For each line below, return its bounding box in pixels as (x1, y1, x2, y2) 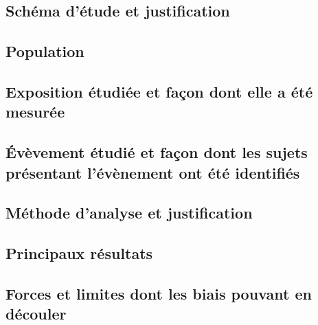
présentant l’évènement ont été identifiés (5, 161, 300, 183)
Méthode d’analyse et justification (5, 202, 253, 223)
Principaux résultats (5, 243, 153, 264)
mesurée (5, 101, 65, 122)
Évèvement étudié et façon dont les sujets (5, 142, 308, 163)
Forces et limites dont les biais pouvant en (5, 282, 312, 304)
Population (5, 41, 84, 62)
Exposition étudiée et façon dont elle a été (5, 80, 313, 102)
